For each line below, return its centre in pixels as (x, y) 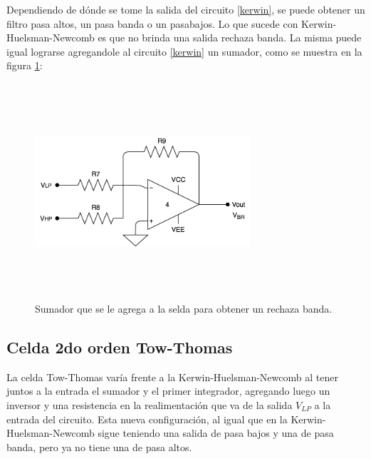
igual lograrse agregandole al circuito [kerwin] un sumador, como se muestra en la (184, 51)
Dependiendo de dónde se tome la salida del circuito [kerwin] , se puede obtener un (186, 9)
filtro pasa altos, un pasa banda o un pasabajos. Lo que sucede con (152, 23)
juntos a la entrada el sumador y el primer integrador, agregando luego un (168, 391)
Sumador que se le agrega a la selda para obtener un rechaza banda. (184, 308)
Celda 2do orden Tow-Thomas (120, 347)
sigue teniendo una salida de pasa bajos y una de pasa (216, 433)
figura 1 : (25, 65)
